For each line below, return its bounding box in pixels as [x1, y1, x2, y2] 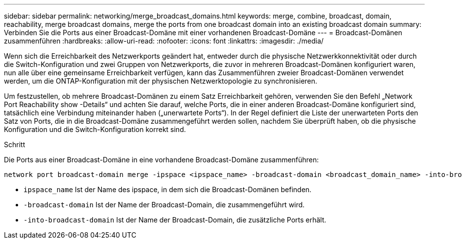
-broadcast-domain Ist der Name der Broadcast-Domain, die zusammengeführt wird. [23, 200, 305, 209]
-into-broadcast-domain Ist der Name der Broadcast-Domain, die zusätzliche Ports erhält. [23, 216, 326, 224]
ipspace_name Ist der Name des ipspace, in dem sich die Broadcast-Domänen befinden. [23, 185, 312, 194]
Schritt [4, 140, 25, 149]
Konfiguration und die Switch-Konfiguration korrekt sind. [4, 125, 186, 133]
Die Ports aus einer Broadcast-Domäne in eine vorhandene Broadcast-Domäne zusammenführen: [4, 155, 319, 164]
